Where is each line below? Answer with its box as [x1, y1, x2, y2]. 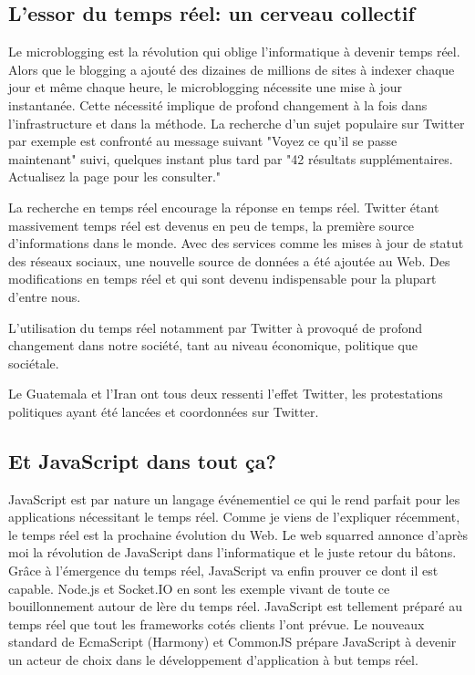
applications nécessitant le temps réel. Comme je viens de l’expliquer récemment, [8, 507, 460, 526]
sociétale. [8, 353, 59, 372]
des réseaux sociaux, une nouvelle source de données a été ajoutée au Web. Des [8, 251, 450, 270]
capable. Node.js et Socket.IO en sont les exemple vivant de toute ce [8, 578, 390, 597]
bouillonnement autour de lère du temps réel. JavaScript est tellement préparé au [8, 597, 462, 616]
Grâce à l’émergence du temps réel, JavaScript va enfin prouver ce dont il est [8, 561, 439, 580]
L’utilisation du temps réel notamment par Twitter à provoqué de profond [8, 317, 423, 337]
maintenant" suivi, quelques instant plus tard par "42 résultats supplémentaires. [8, 149, 453, 168]
